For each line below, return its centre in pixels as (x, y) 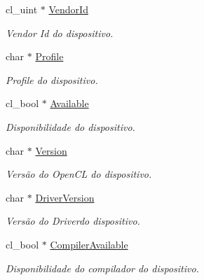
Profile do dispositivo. (52, 79)
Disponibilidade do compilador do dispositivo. (102, 268)
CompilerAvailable (89, 244)
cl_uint (22, 9)
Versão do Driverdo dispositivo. (73, 221)
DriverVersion (65, 197)
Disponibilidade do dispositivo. (70, 126)
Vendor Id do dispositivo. (60, 33)
